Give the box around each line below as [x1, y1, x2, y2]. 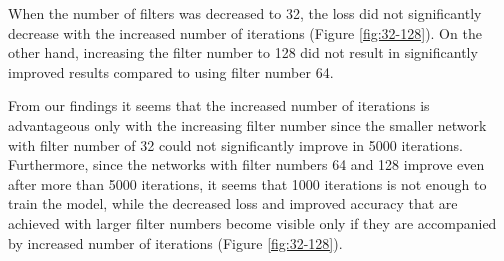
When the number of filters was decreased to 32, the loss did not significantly [8, 3, 482, 23]
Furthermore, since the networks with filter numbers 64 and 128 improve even [8, 154, 485, 175]
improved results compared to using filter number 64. [8, 61, 334, 82]
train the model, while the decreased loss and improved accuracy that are [8, 193, 458, 214]
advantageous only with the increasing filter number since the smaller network [8, 114, 487, 135]
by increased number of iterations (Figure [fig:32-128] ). [8, 232, 343, 253]
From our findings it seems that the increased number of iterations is [8, 95, 430, 116]
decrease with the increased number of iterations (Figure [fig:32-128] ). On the [8, 22, 482, 43]
